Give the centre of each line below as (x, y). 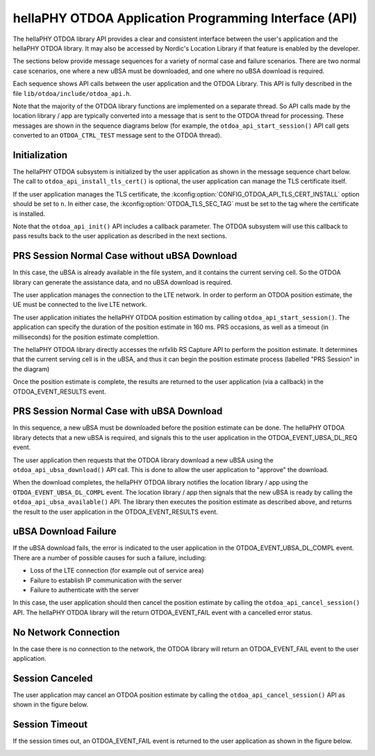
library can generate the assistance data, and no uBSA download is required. (123, 282)
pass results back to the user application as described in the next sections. (120, 236)
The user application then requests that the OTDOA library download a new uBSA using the (143, 460)
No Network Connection (66, 632)
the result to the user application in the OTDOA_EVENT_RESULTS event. (115, 512)
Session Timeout (50, 724)
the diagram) (31, 369)
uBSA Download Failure (65, 531)
